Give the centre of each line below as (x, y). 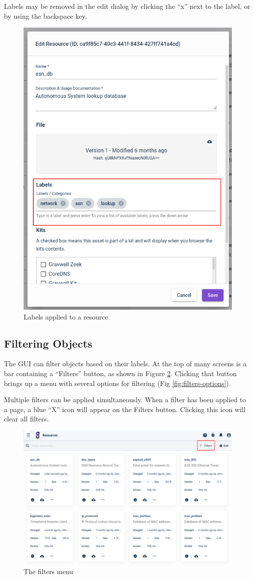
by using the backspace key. (45, 16)
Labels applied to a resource (66, 316)
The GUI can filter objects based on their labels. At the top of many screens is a (125, 364)
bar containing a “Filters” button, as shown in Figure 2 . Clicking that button (120, 373)
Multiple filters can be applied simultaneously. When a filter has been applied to (125, 400)
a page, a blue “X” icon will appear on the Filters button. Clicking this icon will (125, 409)
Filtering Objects (48, 343)
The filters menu (48, 571)
